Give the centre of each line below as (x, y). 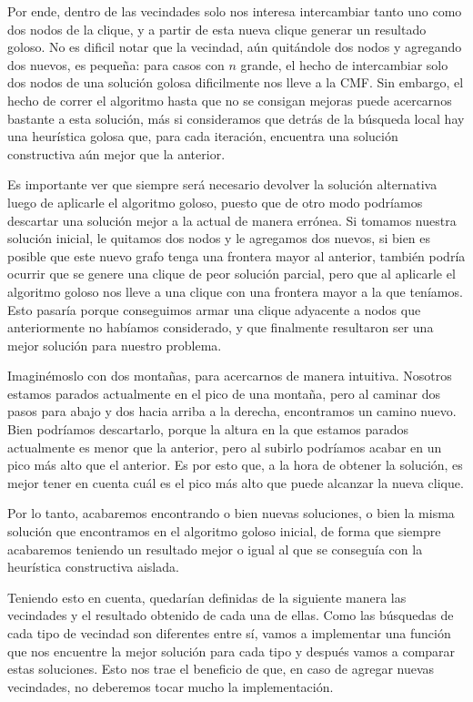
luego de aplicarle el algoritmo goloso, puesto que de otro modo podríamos (215, 202)
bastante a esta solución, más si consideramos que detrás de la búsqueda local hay (236, 118)
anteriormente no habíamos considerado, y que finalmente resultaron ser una (221, 327)
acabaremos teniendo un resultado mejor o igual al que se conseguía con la (215, 549)
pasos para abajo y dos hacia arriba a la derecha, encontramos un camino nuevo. (232, 411)
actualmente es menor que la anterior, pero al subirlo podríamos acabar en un (225, 447)
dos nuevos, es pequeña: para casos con (116, 64)
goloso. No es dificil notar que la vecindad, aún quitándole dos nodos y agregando (235, 47)
